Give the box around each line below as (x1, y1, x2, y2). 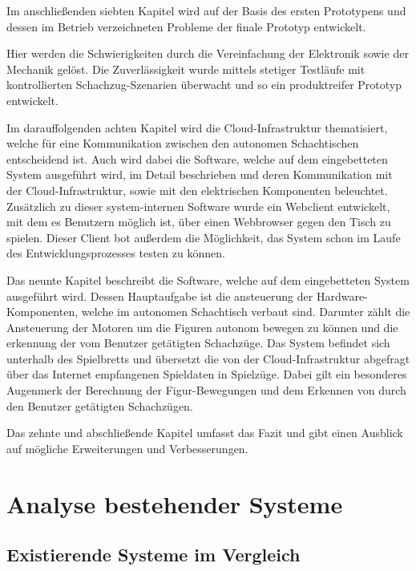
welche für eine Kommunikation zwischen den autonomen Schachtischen (6, 135, 359, 152)
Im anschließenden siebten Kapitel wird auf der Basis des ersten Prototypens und (6, 2, 406, 18)
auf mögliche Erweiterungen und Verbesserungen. (6, 439, 248, 456)
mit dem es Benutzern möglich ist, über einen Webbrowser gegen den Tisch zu (6, 213, 391, 230)
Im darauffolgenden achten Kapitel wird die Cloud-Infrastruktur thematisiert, (6, 119, 388, 136)
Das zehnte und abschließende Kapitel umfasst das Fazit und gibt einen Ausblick (6, 424, 403, 441)
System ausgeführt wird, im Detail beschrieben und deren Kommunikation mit (6, 166, 393, 183)
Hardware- (316, 287, 368, 304)
